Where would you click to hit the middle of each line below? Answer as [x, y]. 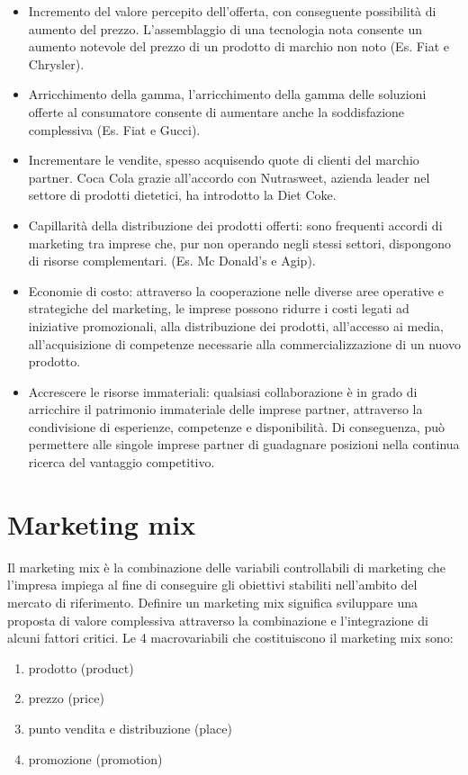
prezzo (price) [66, 698]
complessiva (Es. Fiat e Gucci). [114, 129]
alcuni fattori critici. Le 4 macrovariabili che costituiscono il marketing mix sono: [230, 638]
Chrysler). [56, 63]
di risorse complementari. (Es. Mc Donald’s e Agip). [172, 261]
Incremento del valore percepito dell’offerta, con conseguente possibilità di [232, 11]
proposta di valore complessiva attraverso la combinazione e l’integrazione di [218, 620]
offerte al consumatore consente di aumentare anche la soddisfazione [216, 111]
